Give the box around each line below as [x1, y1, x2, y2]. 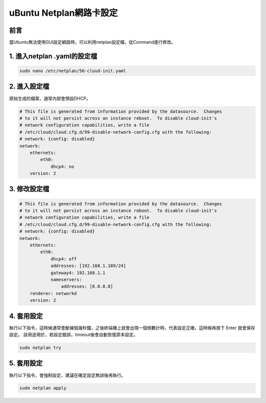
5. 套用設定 [9, 359, 43, 368]
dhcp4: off [50, 256, 77, 262]
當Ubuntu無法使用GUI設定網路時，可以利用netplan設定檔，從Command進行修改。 [9, 39, 176, 45]
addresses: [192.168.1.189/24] [50, 263, 127, 269]
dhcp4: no [50, 164, 74, 169]
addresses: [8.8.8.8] [61, 284, 113, 289]
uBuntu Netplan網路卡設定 [9, 7, 118, 18]
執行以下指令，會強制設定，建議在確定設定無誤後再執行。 [9, 372, 126, 378]
